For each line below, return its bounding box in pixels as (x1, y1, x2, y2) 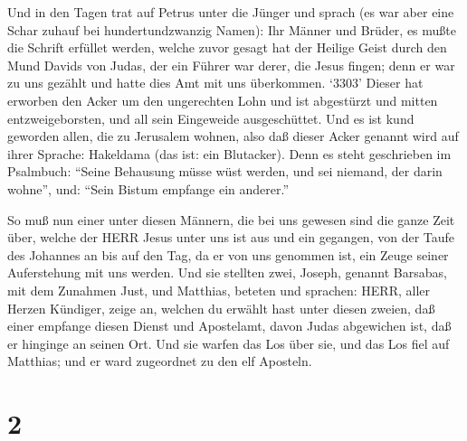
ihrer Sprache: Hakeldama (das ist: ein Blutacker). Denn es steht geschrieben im (7, 144, 452, 163)
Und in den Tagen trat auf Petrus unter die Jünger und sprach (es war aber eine (7, 3, 454, 21)
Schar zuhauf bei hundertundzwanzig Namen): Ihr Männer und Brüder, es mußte (7, 20, 457, 39)
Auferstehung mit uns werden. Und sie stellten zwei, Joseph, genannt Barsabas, (7, 263, 447, 282)
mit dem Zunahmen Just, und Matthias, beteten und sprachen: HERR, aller (7, 280, 431, 299)
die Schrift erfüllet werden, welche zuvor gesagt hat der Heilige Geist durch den (7, 38, 447, 57)
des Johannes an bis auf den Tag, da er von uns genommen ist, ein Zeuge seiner (7, 245, 449, 264)
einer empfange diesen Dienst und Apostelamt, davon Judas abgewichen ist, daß (7, 316, 452, 335)
